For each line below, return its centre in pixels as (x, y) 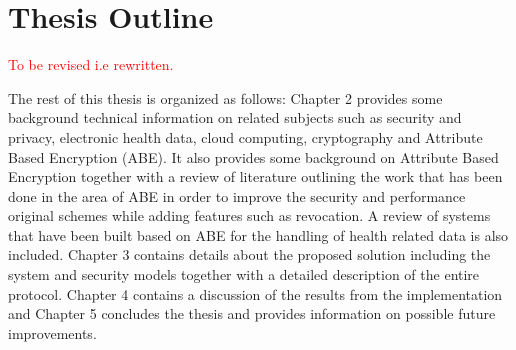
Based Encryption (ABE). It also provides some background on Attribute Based (253, 156)
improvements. (52, 332)
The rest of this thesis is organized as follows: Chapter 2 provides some (225, 97)
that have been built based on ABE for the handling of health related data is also (258, 234)
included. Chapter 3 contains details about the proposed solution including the (249, 254)
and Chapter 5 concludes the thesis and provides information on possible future (252, 313)
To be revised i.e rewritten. (91, 64)
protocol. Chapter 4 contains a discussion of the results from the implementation (255, 293)
